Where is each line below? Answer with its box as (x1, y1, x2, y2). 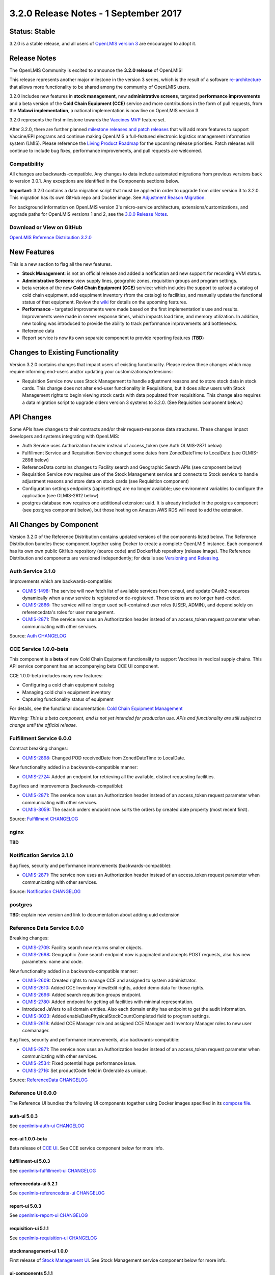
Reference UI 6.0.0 (9, 1089, 57, 1096)
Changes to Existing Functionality (9, 348, 119, 356)
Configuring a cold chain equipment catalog (22, 682, 115, 688)
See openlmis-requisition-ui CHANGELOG (9, 1235, 97, 1241)
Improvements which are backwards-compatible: (9, 578, 113, 584)
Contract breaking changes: (9, 745, 68, 752)
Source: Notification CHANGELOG (9, 888, 81, 895)
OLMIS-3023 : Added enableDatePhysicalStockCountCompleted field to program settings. (22, 1013, 210, 1019)
